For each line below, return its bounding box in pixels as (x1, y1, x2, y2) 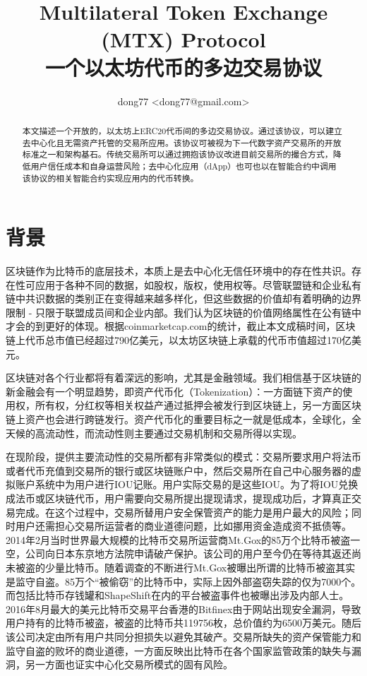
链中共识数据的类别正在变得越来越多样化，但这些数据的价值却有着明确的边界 (6, 291, 361, 306)
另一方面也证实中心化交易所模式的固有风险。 (25, 657, 233, 672)
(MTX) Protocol (101, 25, 266, 54)
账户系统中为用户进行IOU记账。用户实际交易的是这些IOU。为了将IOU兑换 (15, 477, 359, 492)
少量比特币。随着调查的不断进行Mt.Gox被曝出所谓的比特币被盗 (44, 559, 336, 574)
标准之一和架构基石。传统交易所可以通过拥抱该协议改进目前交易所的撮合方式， (22, 148, 333, 160)
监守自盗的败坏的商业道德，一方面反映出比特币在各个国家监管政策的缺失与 (6, 643, 351, 658)
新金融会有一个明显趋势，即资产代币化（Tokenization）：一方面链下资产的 (6, 384, 343, 398)
